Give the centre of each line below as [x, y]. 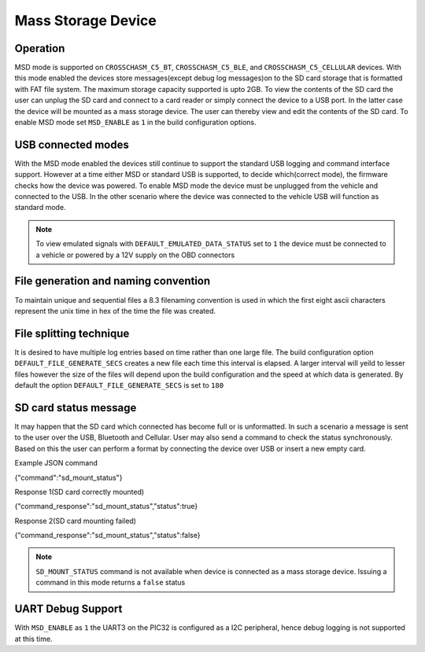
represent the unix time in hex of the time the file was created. [115, 311]
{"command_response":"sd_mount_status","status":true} [106, 506]
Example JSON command [56, 463]
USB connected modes [72, 144]
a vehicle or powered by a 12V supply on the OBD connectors [135, 255]
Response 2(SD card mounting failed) [76, 521]
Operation [40, 48]
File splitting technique [72, 333]
